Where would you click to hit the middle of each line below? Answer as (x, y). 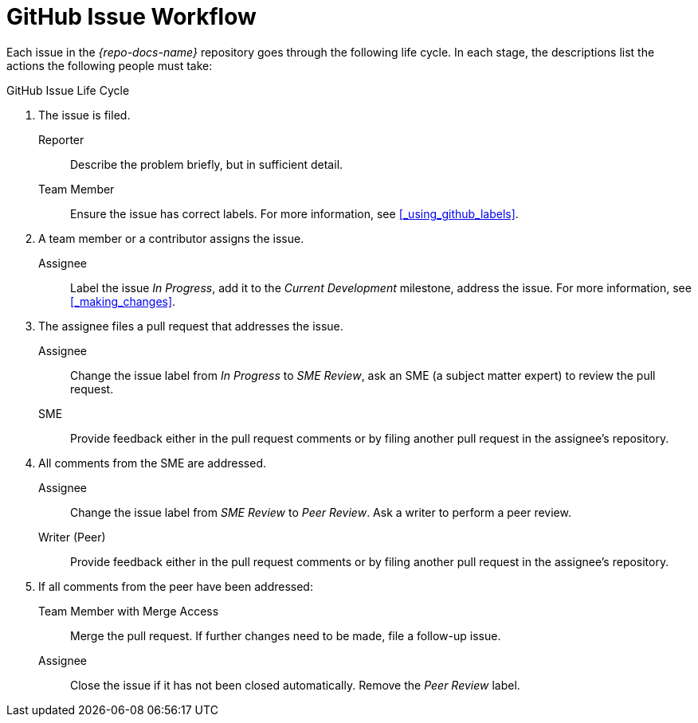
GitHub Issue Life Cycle (68, 90)
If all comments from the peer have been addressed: (176, 586)
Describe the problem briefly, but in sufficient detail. (207, 164)
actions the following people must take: (110, 65)
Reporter (61, 139)
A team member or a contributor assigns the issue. (171, 238)
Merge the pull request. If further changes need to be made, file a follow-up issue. (286, 635)
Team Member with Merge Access (129, 611)
